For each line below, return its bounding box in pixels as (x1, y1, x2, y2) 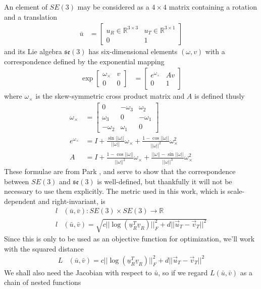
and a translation (4, 11, 58, 22)
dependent (4, 195, 36, 206)
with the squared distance (4, 243, 84, 254)
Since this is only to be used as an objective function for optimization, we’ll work (4, 233, 255, 244)
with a (205, 46, 225, 57)
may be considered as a (77, 2, 149, 12)
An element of (4, 2, 47, 12)
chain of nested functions (4, 277, 81, 287)
